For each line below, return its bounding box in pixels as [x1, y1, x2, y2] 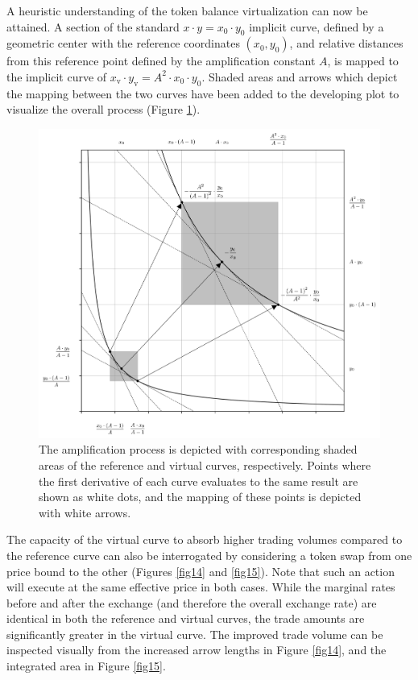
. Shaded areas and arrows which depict [201, 68, 398, 85]
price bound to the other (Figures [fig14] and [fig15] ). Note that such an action [6, 562, 395, 579]
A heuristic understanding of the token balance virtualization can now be [6, 2, 368, 19]
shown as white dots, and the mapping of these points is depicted [39, 488, 362, 505]
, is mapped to [327, 52, 399, 69]
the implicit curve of [6, 68, 107, 85]
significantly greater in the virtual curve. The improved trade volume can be [6, 625, 383, 642]
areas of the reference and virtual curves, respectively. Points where [39, 456, 371, 473]
